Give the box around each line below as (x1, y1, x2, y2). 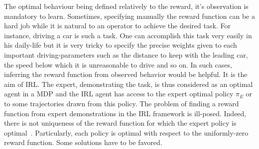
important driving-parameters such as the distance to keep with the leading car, (4, 49, 248, 60)
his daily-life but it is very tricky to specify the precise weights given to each (4, 40, 237, 50)
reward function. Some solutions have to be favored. (4, 137, 162, 148)
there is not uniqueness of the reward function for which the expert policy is (4, 118, 237, 128)
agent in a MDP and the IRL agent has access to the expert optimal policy (4, 88, 234, 99)
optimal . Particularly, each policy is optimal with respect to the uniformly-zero (4, 127, 249, 138)
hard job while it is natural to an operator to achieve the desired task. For (4, 20, 231, 31)
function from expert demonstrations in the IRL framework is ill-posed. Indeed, (4, 108, 247, 118)
